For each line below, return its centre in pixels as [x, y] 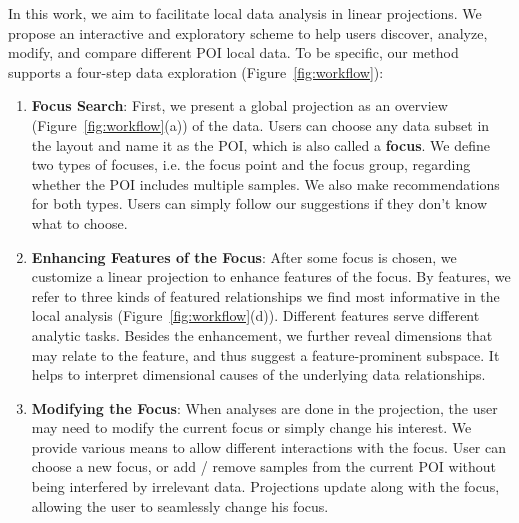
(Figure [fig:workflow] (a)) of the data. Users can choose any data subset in [260, 124]
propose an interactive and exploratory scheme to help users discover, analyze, [248, 32]
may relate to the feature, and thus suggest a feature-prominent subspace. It [265, 354]
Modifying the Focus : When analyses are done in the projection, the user [264, 407]
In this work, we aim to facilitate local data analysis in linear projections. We [245, 13]
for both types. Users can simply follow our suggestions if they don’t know [259, 203]
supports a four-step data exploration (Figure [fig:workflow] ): [196, 71]
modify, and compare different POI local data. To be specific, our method [233, 52]
